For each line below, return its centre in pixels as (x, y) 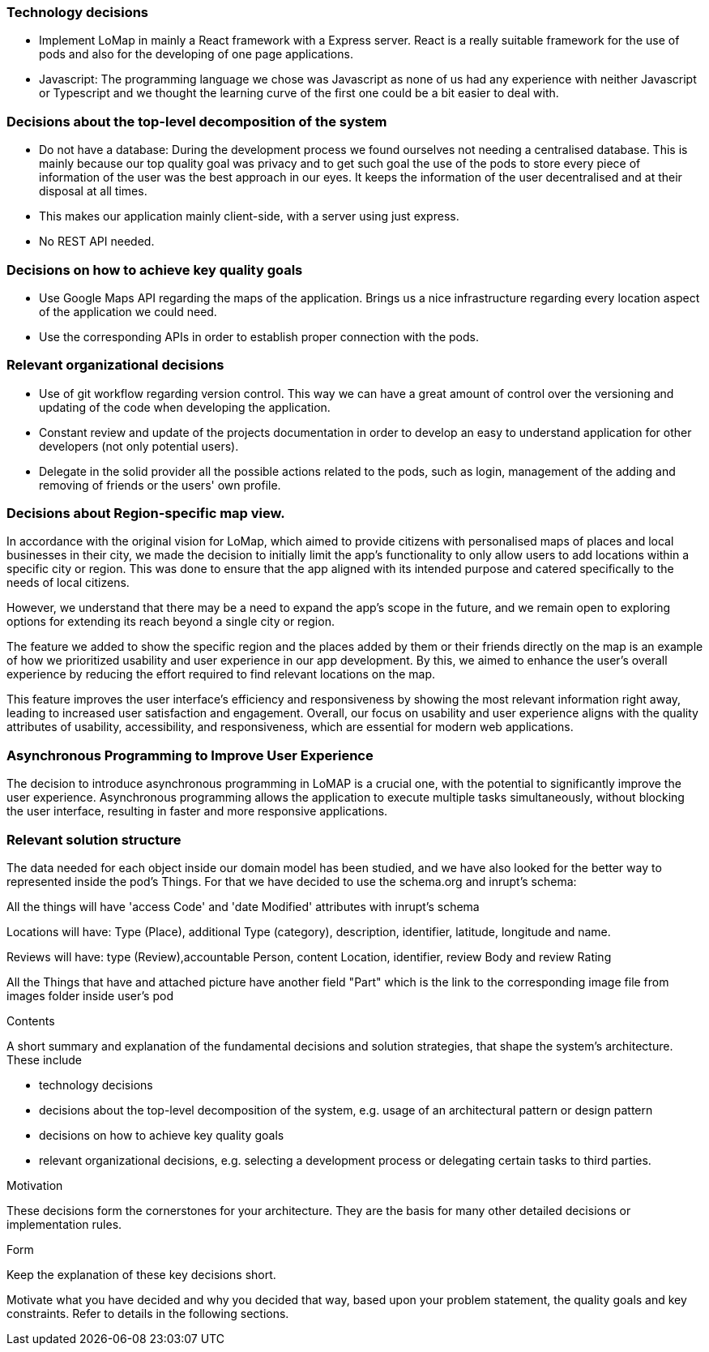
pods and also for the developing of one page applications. (196, 54)
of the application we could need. (128, 311)
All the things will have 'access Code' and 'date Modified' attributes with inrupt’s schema (243, 906)
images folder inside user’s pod (90, 995)
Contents (31, 1020)
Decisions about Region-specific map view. (146, 513)
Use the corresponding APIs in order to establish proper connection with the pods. (259, 336)
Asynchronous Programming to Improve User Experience (190, 755)
